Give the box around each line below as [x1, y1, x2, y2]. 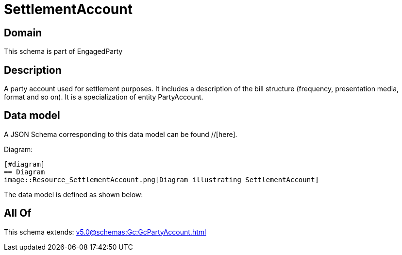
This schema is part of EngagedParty [4, 47, 123, 56]
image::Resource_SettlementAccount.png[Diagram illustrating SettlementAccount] [4, 175, 319, 184]
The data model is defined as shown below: [4, 190, 143, 199]
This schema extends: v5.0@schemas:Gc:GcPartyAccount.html [4, 227, 206, 236]
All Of [4, 207, 32, 220]
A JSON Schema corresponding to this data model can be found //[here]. [4, 130, 237, 138]
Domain [4, 26, 42, 39]
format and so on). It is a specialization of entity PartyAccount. [4, 93, 203, 102]
